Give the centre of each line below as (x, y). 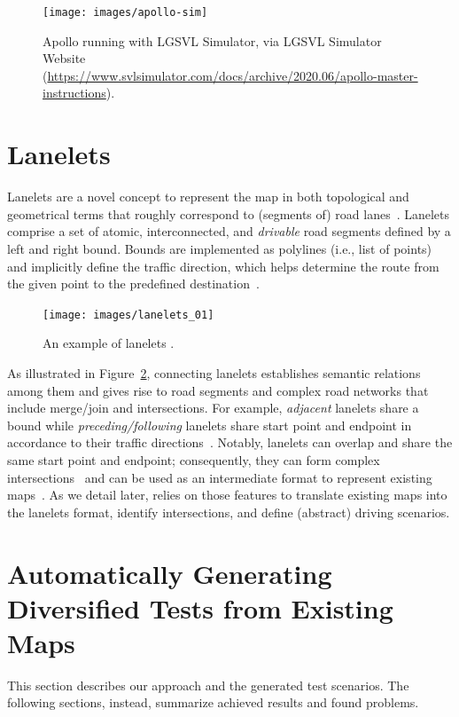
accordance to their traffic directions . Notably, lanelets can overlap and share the (230, 442)
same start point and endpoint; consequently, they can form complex (194, 459)
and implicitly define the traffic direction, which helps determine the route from (223, 266)
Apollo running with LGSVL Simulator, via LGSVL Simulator (212, 40)
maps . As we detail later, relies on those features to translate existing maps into (227, 495)
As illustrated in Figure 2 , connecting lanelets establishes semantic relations (214, 372)
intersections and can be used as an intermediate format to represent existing (220, 477)
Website (64, 58)
